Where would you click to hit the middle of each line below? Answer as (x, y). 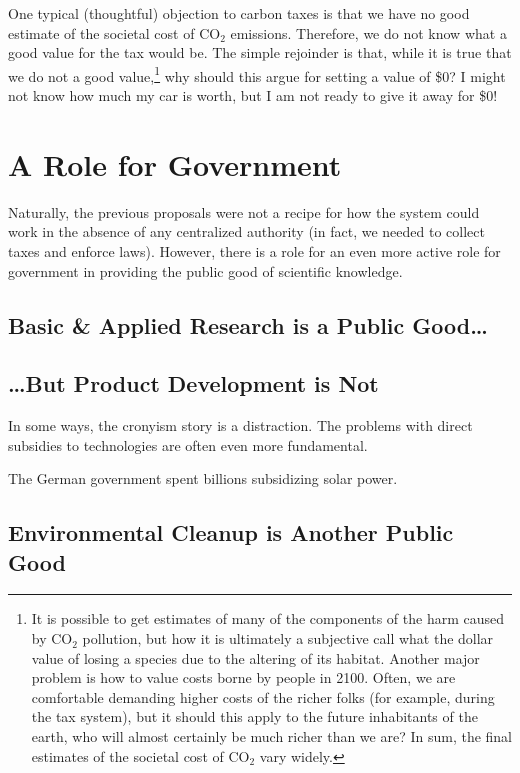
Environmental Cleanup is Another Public (231, 532)
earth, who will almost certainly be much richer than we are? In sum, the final (272, 736)
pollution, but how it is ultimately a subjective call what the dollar (288, 638)
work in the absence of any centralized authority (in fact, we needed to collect (246, 231)
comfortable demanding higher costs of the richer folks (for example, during (263, 696)
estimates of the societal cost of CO (140, 755)
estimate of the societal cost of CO (114, 32)
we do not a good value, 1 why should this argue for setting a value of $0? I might (257, 74)
